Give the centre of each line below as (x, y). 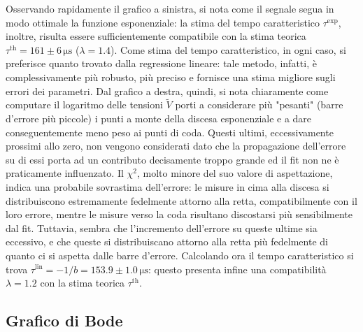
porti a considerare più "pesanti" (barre (259, 104)
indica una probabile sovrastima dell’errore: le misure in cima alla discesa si (168, 186)
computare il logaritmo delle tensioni (84, 104)
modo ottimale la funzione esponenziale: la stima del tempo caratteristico (163, 22)
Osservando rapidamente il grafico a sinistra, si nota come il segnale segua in (170, 8)
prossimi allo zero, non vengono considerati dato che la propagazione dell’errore (176, 146)
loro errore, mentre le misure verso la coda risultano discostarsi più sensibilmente (179, 214)
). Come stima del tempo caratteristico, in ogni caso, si (228, 49)
